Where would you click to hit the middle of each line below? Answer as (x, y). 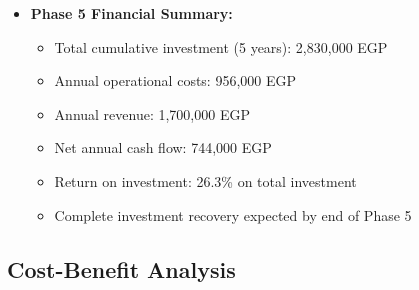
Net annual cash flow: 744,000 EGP (163, 147)
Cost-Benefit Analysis (121, 268)
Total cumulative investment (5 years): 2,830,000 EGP (221, 46)
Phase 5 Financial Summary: (131, 13)
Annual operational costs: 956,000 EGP (175, 80)
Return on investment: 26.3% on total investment (205, 180)
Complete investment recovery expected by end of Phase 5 (233, 214)
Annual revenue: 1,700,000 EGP (152, 113)
